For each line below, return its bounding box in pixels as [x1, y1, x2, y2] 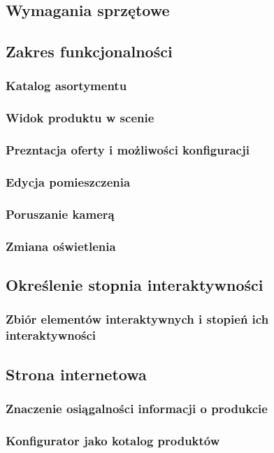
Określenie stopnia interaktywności [6, 274, 264, 296]
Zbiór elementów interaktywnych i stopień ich [6, 310, 269, 328]
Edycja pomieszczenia [6, 173, 131, 191]
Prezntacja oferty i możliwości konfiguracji [6, 141, 250, 159]
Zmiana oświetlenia [6, 237, 116, 254]
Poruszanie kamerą [6, 205, 115, 222]
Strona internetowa [6, 363, 147, 384]
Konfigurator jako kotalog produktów [6, 431, 220, 449]
